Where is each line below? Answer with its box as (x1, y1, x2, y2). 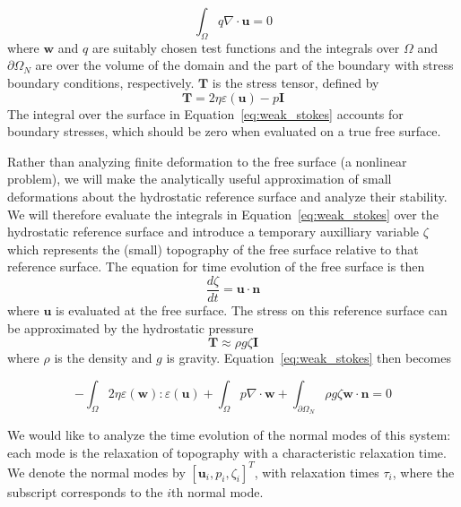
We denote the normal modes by (7, 462, 186, 481)
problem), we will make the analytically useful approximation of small (7, 169, 392, 188)
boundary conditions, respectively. (7, 73, 195, 91)
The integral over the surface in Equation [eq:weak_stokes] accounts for (7, 104, 404, 123)
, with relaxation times (254, 462, 379, 481)
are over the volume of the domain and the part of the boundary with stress (35, 56, 454, 74)
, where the (392, 462, 455, 481)
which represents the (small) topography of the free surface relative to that (7, 239, 419, 258)
